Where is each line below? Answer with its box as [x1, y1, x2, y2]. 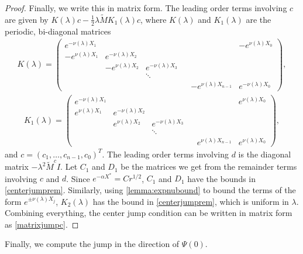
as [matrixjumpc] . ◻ [5, 218, 79, 230]
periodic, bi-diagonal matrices [5, 25, 111, 37]
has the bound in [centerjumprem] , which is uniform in [92, 195, 289, 207]
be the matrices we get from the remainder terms [120, 160, 297, 173]
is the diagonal [238, 147, 291, 160]
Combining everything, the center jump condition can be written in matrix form [5, 207, 292, 219]
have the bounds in [187, 172, 256, 184]
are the [246, 13, 271, 25]
